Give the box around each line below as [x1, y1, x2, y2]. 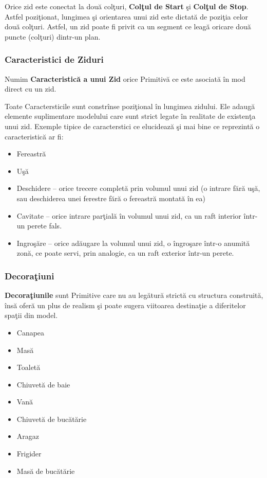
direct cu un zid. [5, 83, 56, 94]
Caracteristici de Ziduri [5, 53, 104, 66]
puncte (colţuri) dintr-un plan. [5, 31, 101, 42]
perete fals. [27, 220, 62, 231]
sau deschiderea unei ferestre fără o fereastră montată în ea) [16, 192, 206, 203]
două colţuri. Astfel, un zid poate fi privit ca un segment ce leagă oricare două [5, 21, 251, 32]
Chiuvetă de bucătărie [16, 413, 87, 424]
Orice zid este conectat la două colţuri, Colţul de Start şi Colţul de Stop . [5, 1, 249, 11]
